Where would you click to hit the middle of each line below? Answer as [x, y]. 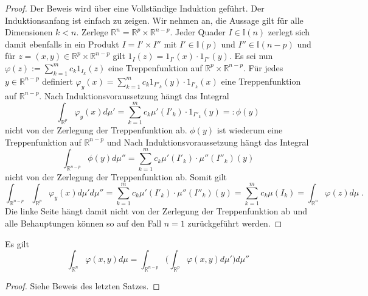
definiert [57, 81]
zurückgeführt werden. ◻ [235, 223]
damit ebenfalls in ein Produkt [62, 44]
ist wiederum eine [250, 130]
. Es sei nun [251, 56]
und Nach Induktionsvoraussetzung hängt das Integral [208, 142]
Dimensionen [29, 32]
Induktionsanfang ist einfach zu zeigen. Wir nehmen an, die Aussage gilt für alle [154, 20]
